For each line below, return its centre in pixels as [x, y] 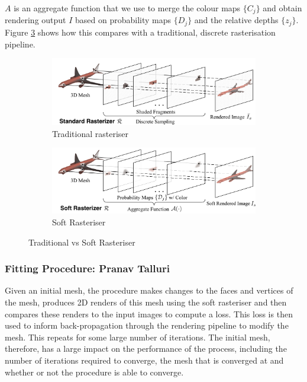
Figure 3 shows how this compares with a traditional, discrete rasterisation [140, 32]
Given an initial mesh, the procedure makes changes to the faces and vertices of [149, 290]
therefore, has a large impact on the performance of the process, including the [146, 348]
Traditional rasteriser [91, 133]
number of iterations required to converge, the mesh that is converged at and [144, 360]
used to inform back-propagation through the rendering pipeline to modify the [147, 325]
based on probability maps [123, 20]
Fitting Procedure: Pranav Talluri [87, 268]
